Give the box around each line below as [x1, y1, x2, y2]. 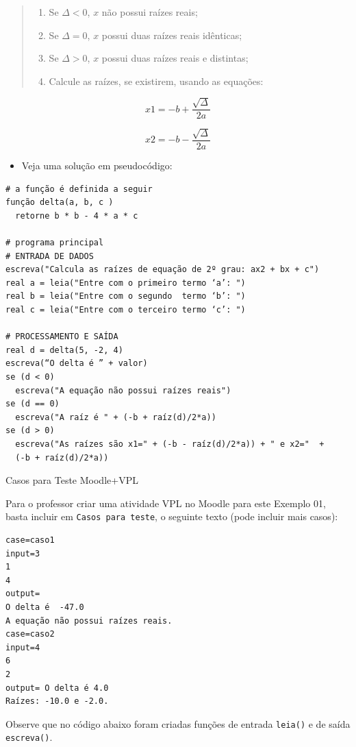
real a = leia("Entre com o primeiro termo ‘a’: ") [5, 278, 246, 288]
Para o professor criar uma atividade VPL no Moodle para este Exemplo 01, [5, 495, 326, 510]
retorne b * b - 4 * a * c [15, 210, 138, 221]
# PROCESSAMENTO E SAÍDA [5, 332, 118, 342]
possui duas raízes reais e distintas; [101, 51, 249, 65]
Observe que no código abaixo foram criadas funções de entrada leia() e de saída [5, 716, 351, 731]
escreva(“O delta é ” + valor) [5, 358, 148, 369]
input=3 [5, 548, 40, 559]
